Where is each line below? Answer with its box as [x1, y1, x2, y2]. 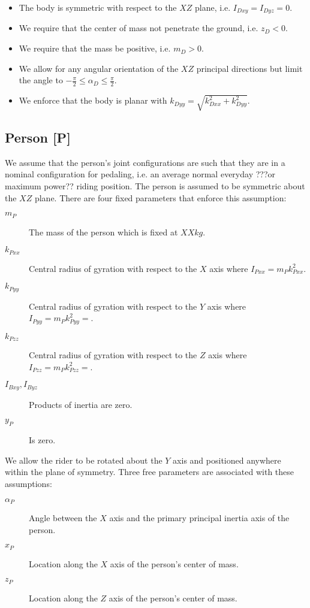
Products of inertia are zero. [29, 398, 133, 410]
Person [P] [5, 128, 71, 146]
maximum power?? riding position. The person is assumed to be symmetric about [5, 180, 305, 192]
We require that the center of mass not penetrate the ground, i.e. [19, 22, 258, 34]
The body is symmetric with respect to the [19, 1, 177, 13]
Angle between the [29, 512, 97, 524]
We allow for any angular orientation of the [19, 62, 179, 74]
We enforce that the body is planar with [19, 94, 167, 107]
